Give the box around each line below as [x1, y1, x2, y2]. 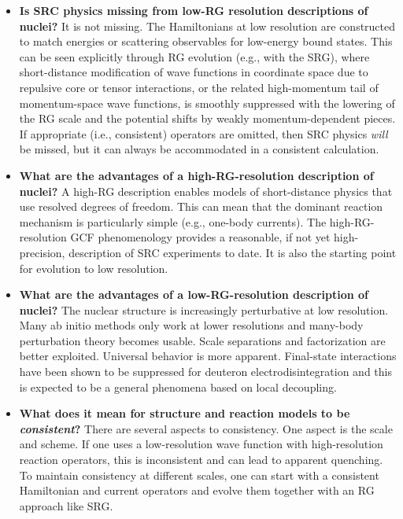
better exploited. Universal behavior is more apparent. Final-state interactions [19, 348, 397, 364]
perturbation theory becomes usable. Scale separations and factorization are [19, 332, 386, 348]
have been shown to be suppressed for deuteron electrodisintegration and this [19, 363, 392, 380]
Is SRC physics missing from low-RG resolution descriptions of [19, 2, 368, 18]
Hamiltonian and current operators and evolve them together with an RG [19, 482, 375, 499]
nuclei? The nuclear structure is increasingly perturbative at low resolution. [19, 301, 389, 318]
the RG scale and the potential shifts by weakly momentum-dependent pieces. [19, 110, 396, 127]
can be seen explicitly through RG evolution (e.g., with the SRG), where [19, 48, 370, 64]
